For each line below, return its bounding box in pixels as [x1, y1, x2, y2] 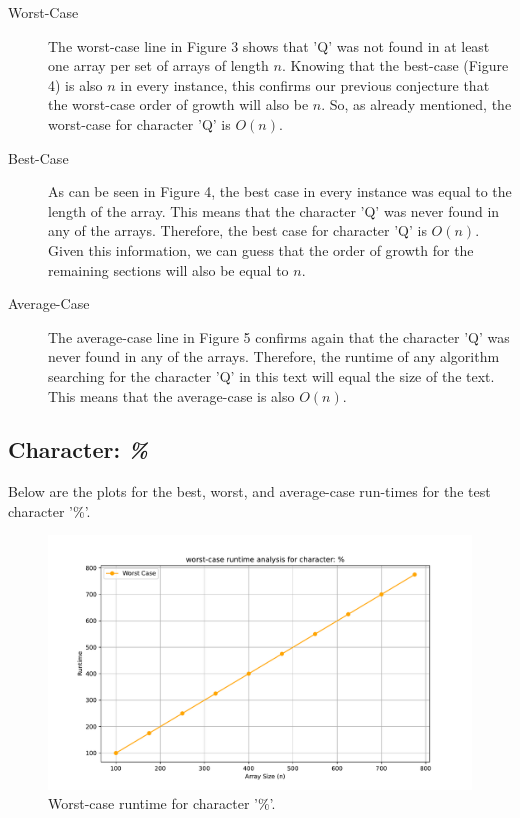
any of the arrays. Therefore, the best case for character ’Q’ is [48, 220, 427, 241]
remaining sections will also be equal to [48, 259, 289, 280]
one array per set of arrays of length [48, 55, 269, 76]
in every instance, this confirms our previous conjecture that [120, 74, 490, 95]
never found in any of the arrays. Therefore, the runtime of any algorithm [48, 346, 500, 367]
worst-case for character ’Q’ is [48, 113, 231, 134]
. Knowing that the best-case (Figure [281, 55, 509, 76]
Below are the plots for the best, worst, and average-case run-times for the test [8, 481, 491, 502]
